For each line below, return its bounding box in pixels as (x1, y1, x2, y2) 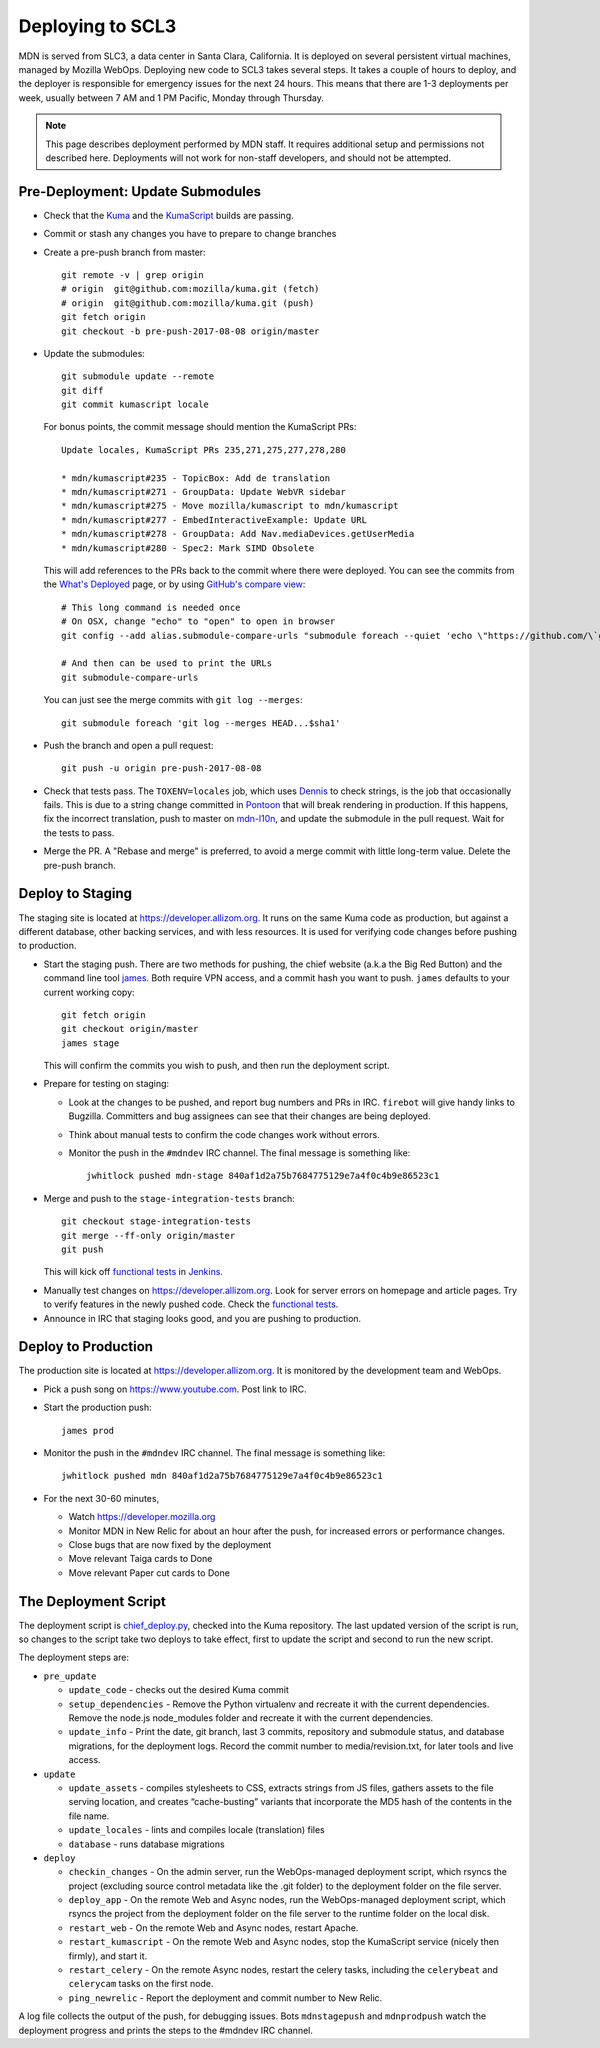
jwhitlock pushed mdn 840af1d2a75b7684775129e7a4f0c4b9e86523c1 (61, 1470, 384, 1482)
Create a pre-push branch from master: (43, 246, 206, 258)
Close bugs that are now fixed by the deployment (68, 1538, 272, 1550)
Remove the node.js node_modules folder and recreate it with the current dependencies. (68, 1711, 434, 1724)
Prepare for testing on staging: (43, 1078, 170, 1090)
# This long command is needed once (61, 601, 241, 613)
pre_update (43, 1670, 97, 1682)
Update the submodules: (43, 347, 145, 359)
